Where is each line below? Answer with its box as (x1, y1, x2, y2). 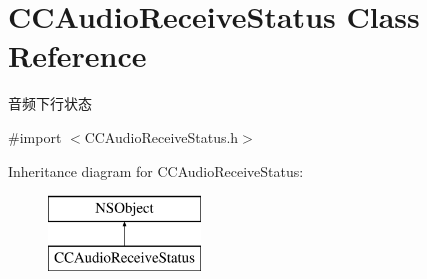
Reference (8, 35, 147, 76)
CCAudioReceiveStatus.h (84, 126, 239, 147)
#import (8, 126, 62, 147)
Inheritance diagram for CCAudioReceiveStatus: (8, 160, 304, 181)
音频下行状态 (8, 93, 92, 114)
